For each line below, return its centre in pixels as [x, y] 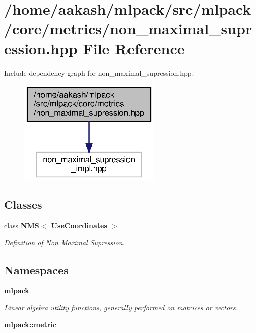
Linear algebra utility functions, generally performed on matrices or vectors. [121, 308]
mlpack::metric [30, 324]
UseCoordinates [79, 225]
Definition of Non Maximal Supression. [65, 242]
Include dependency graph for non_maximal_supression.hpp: [99, 72]
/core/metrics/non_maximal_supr [128, 28]
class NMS [22, 225]
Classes [23, 204]
